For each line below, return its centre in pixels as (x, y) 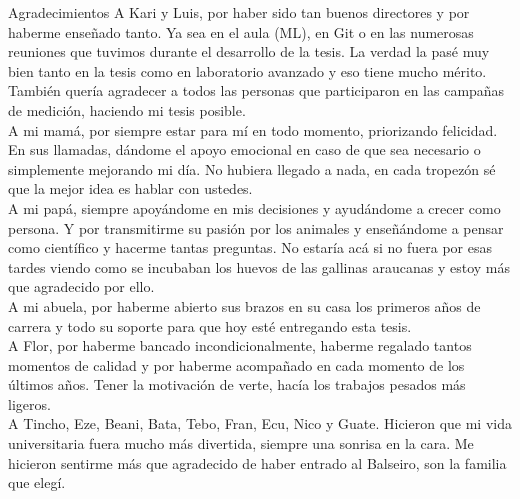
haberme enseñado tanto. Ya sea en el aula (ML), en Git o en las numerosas (241, 31)
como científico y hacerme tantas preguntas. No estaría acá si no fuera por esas (250, 247)
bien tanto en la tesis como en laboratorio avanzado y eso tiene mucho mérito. (247, 70)
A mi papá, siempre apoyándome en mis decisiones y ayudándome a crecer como (254, 207)
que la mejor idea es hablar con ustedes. (130, 188)
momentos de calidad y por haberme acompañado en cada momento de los (236, 364)
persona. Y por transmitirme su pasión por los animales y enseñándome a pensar (256, 227)
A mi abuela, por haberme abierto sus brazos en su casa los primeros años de (244, 305)
